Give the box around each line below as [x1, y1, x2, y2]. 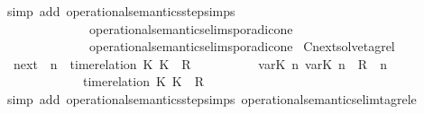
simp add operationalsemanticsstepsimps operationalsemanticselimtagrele [6, 89, 417, 108]
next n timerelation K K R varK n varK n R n [13, 54, 387, 73]
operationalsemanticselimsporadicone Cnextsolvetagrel [88, 37, 395, 56]
